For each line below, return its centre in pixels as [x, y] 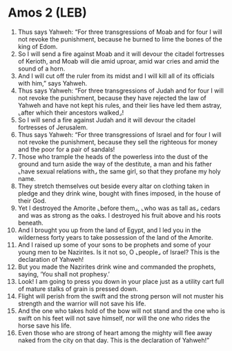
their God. [32, 200]
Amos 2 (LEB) [47, 13]
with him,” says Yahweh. [52, 83]
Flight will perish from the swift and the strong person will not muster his [120, 296]
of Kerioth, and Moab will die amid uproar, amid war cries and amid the [118, 61]
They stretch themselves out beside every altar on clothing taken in [114, 186]
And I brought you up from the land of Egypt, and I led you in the [109, 230]
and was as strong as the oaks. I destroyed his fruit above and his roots [119, 215]
